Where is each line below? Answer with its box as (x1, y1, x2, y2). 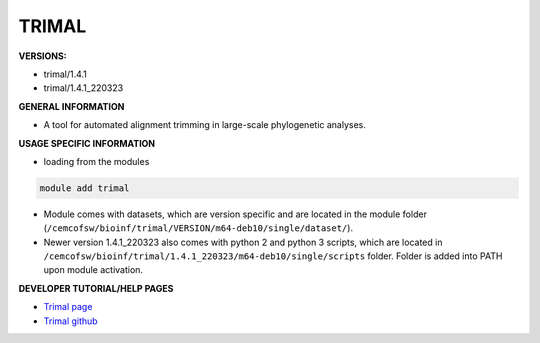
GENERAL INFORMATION (18, 100, 125, 112)
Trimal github (43, 315, 99, 327)
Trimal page (43, 301, 93, 313)
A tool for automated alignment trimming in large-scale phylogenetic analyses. (43, 119, 367, 131)
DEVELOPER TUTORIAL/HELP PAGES (18, 282, 174, 294)
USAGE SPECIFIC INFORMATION (18, 137, 156, 149)
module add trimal (39, 182, 130, 194)
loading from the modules (43, 155, 150, 167)
